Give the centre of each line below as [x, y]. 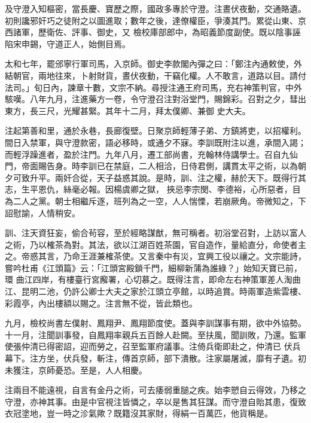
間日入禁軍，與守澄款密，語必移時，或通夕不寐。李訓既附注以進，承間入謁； [155, 142]
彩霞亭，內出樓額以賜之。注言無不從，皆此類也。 [101, 303]
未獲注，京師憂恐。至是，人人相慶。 [76, 370]
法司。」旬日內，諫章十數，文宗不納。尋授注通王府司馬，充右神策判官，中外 [153, 87]
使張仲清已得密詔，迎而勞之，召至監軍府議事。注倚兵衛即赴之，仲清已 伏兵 [153, 346]
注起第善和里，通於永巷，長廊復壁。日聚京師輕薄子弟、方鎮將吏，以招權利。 [155, 131]
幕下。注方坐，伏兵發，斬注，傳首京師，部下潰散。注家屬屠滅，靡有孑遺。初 [155, 358]
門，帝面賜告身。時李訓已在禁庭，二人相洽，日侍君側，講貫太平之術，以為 [151, 166]
